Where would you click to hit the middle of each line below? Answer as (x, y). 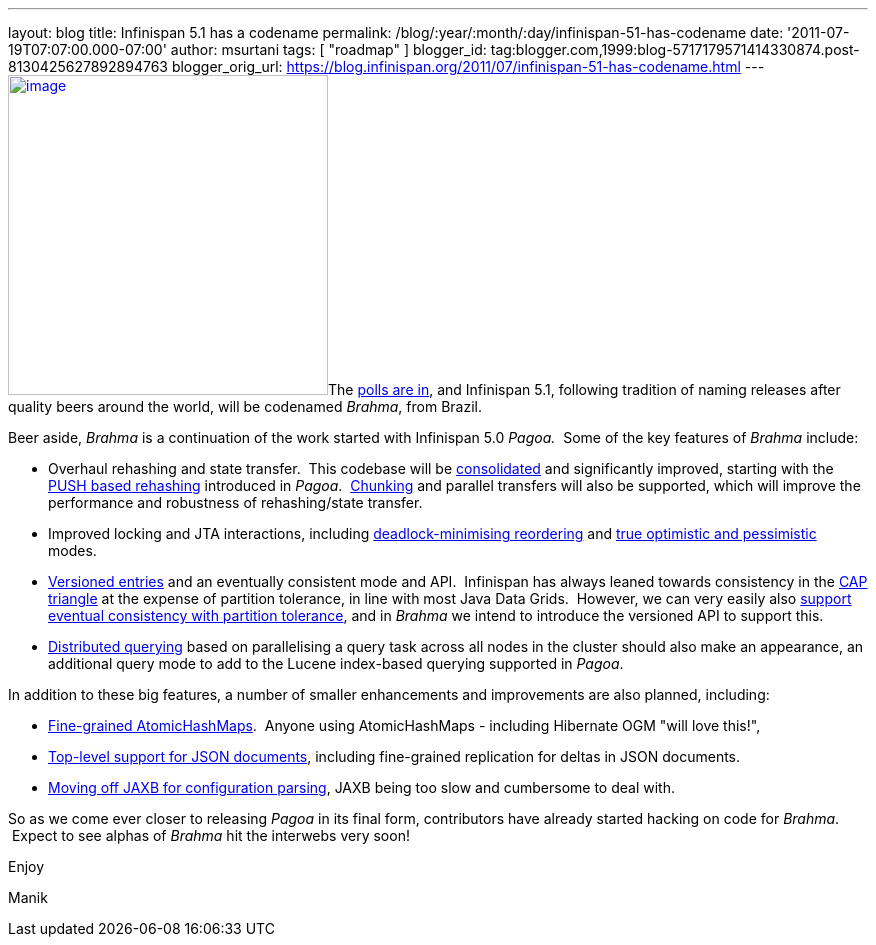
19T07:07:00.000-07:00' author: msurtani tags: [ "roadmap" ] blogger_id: (247, 49)
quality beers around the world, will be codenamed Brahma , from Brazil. (245, 406)
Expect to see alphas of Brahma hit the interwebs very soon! (210, 835)
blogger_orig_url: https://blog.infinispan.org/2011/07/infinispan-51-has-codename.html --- (468, 66)
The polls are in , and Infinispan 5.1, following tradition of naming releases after (584, 389)
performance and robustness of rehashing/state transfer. (235, 502)
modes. (72, 550)
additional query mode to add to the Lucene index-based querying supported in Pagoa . (336, 663)
